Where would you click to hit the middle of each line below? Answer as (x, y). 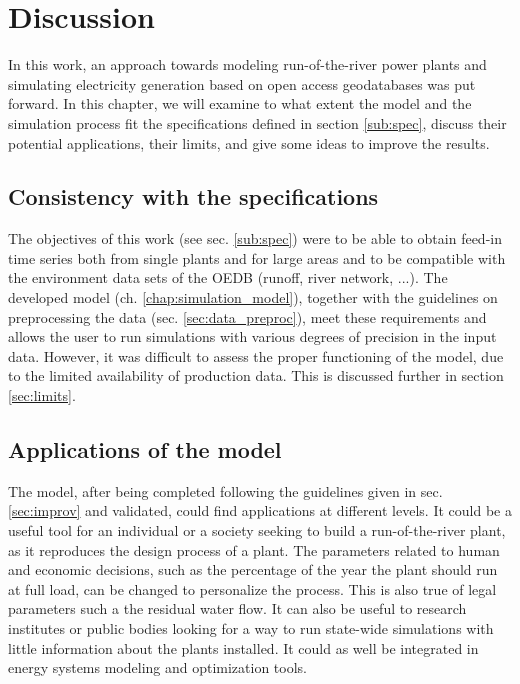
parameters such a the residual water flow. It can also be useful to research (237, 608)
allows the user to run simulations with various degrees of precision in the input (252, 336)
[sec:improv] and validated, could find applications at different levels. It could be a (260, 510)
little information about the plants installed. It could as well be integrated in (243, 647)
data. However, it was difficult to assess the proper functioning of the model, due (256, 355)
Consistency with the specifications (193, 196)
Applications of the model (145, 449)
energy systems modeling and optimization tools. (158, 667)
